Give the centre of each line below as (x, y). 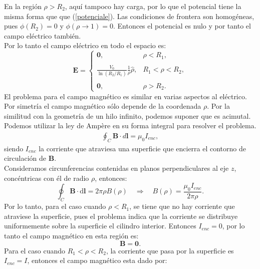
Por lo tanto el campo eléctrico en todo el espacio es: (85, 45)
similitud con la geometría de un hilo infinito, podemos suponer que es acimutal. (127, 115)
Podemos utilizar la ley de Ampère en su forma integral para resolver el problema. (130, 125)
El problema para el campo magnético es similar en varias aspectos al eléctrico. (125, 96)
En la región (23, 6)
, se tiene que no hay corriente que (182, 206)
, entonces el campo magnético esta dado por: (97, 260)
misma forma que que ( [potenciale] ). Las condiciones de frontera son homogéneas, (129, 16)
